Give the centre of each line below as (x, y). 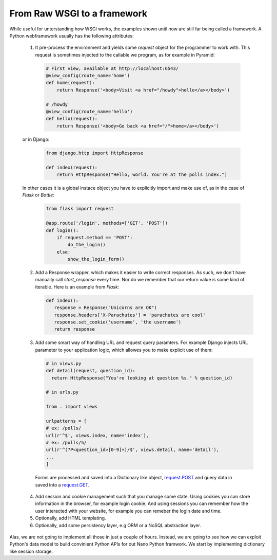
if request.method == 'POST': (95, 237)
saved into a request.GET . (62, 485)
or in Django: (36, 139)
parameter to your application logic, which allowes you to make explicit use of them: (124, 350)
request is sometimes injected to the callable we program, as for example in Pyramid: (125, 55)
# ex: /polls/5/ (66, 443)
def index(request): (72, 167)
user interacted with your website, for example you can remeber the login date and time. (128, 511)
